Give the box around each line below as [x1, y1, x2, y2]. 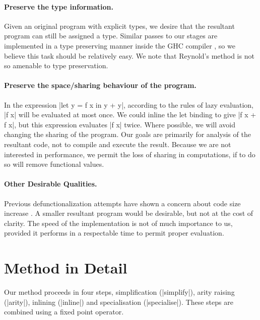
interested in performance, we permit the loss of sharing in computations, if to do [4, 149, 255, 159]
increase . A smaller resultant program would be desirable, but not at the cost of [4, 208, 253, 218]
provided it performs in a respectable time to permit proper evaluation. [4, 227, 224, 238]
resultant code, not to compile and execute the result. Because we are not [4, 139, 231, 149]
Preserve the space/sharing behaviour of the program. [4, 80, 197, 90]
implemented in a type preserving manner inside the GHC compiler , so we [4, 40, 235, 51]
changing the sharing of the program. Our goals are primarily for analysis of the [4, 129, 251, 140]
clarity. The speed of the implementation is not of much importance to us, [4, 217, 233, 228]
